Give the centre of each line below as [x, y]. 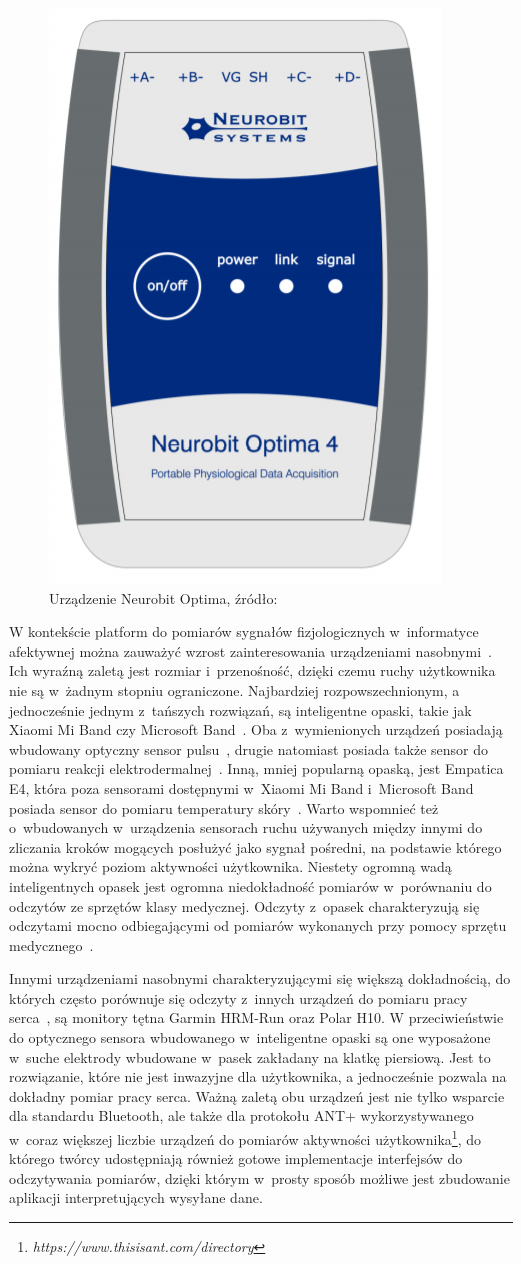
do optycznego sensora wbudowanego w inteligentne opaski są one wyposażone [250, 1037]
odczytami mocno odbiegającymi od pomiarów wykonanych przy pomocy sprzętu [258, 925]
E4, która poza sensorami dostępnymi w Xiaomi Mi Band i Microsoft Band [241, 787]
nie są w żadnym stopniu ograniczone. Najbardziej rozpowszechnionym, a [234, 689]
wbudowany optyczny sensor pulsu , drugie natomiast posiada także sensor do [248, 748]
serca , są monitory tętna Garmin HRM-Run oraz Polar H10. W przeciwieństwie [256, 1017]
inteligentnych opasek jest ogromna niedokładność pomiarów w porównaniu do [250, 885]
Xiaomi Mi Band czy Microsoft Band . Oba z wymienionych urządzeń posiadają [256, 729]
